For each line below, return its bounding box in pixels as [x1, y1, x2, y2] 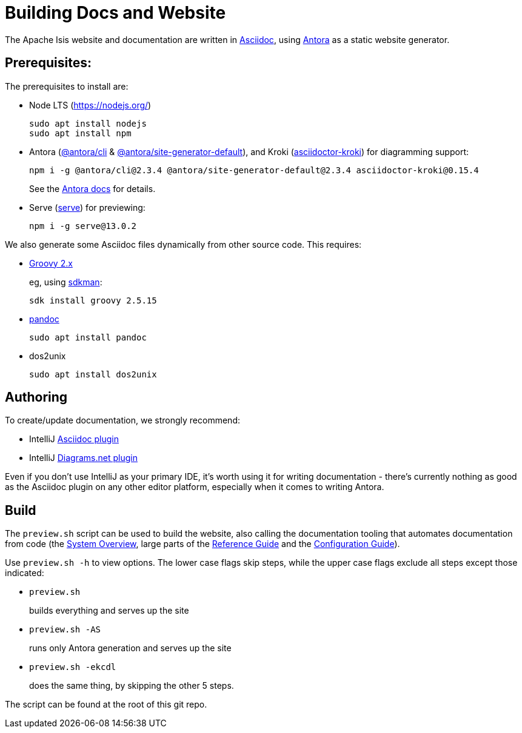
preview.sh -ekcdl [29, 662, 116, 672]
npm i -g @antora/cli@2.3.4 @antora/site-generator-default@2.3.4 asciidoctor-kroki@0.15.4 [29, 165, 479, 175]
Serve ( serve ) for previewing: [29, 202, 146, 213]
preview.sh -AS [29, 625, 101, 635]
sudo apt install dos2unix [29, 369, 157, 379]
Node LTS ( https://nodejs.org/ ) [29, 99, 152, 110]
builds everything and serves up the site [29, 605, 189, 616]
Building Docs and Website [5, 2, 226, 23]
